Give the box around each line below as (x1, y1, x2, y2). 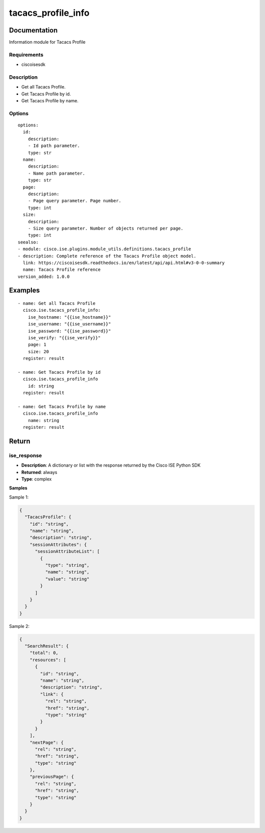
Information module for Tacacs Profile (9, 39, 86, 45)
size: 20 (27, 349, 49, 354)
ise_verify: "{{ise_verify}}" (27, 335, 101, 341)
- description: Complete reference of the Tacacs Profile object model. (18, 253, 196, 259)
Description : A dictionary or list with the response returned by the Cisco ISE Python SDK (21, 462, 201, 468)
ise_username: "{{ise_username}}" (27, 321, 111, 327)
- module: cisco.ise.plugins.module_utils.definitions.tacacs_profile (18, 246, 191, 252)
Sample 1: (9, 494, 29, 500)
